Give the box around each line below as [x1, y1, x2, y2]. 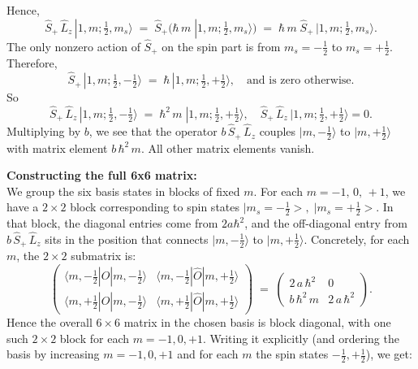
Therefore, [6, 54, 58, 72]
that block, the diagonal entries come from [6, 215, 218, 232]
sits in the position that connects [45, 230, 209, 247]
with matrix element [6, 139, 108, 156]
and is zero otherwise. [247, 75, 355, 87]
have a [6, 198, 39, 215]
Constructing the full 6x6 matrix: [6, 167, 197, 184]
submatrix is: [71, 247, 136, 264]
